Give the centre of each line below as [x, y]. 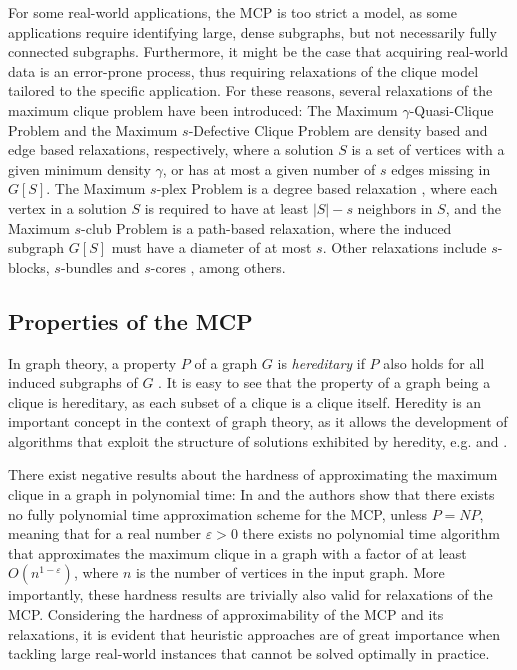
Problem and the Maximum [93, 129]
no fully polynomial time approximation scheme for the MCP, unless [217, 513]
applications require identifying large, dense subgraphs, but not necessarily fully [252, 31]
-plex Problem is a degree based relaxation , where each [327, 188]
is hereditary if [321, 362]
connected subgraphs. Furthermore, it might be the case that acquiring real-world [258, 51]
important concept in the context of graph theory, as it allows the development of [258, 421]
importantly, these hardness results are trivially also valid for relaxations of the [250, 594]
